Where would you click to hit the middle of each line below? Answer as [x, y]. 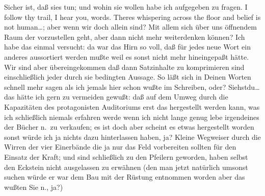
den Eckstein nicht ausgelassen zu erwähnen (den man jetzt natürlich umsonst [126, 167]
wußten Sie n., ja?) [34, 187]
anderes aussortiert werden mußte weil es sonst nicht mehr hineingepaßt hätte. [127, 56]
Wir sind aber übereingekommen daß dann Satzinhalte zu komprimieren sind [124, 67]
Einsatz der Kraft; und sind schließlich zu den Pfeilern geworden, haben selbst [126, 156]
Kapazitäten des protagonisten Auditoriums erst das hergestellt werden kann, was [132, 106]
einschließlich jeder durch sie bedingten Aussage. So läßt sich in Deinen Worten [128, 77]
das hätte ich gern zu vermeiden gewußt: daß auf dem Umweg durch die [116, 97]
